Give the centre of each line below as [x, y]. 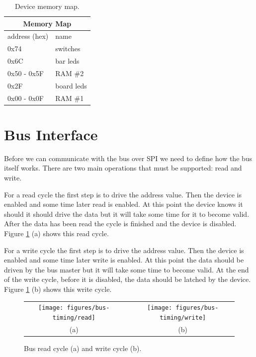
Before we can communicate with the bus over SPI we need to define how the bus [128, 158]
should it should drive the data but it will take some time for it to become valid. [127, 214]
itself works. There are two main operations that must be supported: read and [123, 168]
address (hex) [28, 36]
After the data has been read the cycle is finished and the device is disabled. [120, 223]
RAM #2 [70, 73]
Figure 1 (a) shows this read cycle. [56, 233]
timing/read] [74, 318]
